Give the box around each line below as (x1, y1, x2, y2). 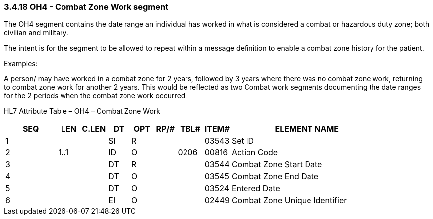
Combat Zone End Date (231, 171, 319, 182)
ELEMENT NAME (275, 124, 339, 134)
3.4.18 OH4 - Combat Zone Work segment (4, 2, 169, 12)
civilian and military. (4, 28, 68, 37)
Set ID (231, 136, 254, 146)
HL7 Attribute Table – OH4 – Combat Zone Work (4, 107, 161, 116)
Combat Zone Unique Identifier (231, 195, 347, 206)
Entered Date (231, 183, 280, 194)
